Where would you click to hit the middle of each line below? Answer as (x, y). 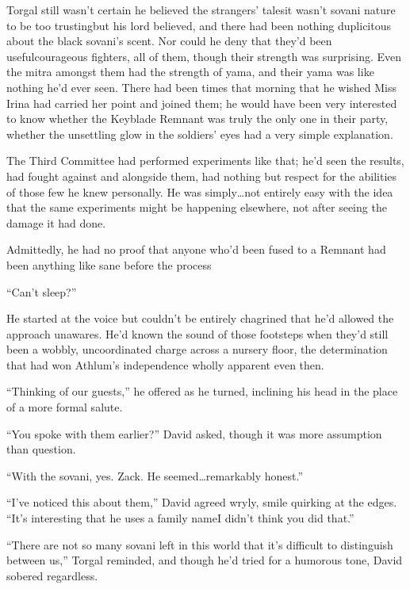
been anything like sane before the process (109, 264)
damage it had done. (56, 222)
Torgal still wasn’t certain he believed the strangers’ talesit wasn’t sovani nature (201, 10)
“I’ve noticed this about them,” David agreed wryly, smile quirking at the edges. (202, 502)
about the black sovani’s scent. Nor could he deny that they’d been (169, 41)
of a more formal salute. (65, 407)
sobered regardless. (52, 575)
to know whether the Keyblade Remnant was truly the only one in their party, (197, 119)
